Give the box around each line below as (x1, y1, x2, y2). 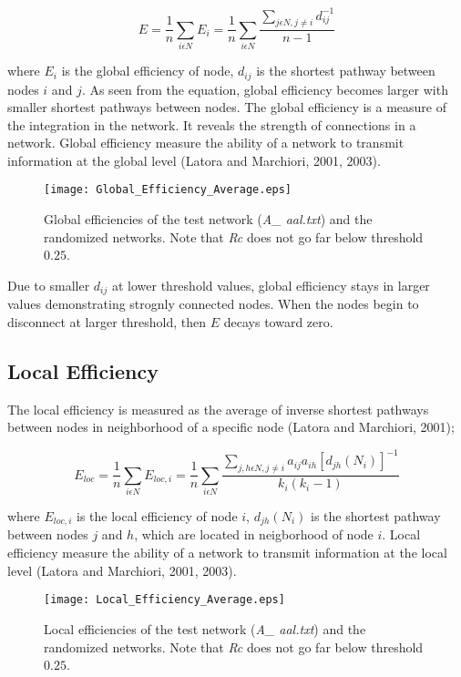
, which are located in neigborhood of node (134, 525, 374, 544)
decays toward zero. (223, 312, 333, 331)
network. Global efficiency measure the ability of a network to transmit (7, 133, 405, 152)
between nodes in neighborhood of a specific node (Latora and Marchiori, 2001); (7, 417, 455, 436)
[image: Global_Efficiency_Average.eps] (44, 183, 292, 197)
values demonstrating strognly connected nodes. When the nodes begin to (7, 294, 419, 313)
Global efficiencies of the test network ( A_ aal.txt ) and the (44, 210, 373, 229)
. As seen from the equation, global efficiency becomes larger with (81, 79, 448, 98)
